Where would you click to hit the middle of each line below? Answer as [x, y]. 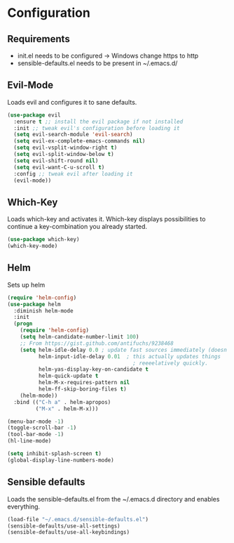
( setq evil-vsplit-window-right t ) [66, 148]
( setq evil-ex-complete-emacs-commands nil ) [80, 141]
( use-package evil [34, 115]
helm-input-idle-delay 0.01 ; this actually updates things [129, 356]
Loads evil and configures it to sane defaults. [72, 102]
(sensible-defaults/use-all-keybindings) [69, 532]
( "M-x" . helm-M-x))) [67, 409]
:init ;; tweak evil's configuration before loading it [97, 128]
